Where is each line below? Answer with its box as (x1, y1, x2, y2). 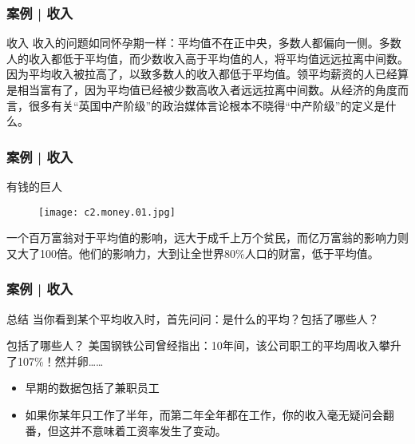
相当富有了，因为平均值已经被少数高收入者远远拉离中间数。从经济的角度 (17, 81, 397, 97)
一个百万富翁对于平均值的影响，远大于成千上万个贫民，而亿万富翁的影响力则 (6, 229, 409, 246)
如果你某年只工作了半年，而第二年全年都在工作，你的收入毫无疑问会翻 (25, 406, 394, 423)
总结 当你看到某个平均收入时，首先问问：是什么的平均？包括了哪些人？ (6, 310, 379, 327)
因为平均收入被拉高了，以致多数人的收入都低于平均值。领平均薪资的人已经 (6, 65, 397, 82)
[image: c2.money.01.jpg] (38, 206, 176, 218)
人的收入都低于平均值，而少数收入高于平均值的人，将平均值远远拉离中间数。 (6, 50, 409, 66)
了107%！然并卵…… (6, 352, 104, 369)
